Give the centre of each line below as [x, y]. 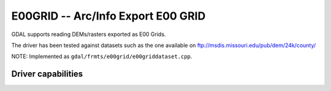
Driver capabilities [47, 74]
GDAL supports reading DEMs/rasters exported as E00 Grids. [89, 34]
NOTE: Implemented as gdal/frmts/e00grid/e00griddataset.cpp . [102, 56]
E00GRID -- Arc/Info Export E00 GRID [108, 16]
